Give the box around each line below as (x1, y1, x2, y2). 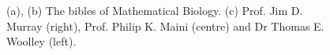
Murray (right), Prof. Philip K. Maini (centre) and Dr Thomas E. (6, 17, 324, 34)
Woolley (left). (6, 33, 77, 49)
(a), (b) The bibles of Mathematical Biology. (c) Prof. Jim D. (6, 2, 303, 18)
